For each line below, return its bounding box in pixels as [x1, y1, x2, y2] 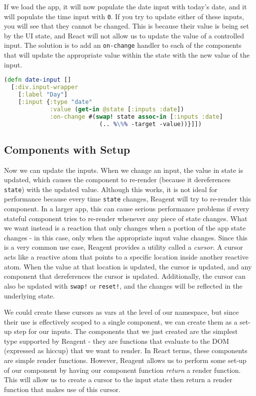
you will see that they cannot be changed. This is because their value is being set [4, 21, 249, 31]
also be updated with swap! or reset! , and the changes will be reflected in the [4, 280, 243, 291]
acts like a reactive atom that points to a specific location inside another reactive [4, 252, 249, 262]
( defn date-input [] [4, 76, 72, 84]
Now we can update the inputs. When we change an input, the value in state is [4, 165, 243, 175]
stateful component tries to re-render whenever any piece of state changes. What [4, 213, 248, 223]
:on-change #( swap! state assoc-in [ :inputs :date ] [50, 113, 223, 120]
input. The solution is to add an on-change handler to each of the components [4, 40, 242, 50]
